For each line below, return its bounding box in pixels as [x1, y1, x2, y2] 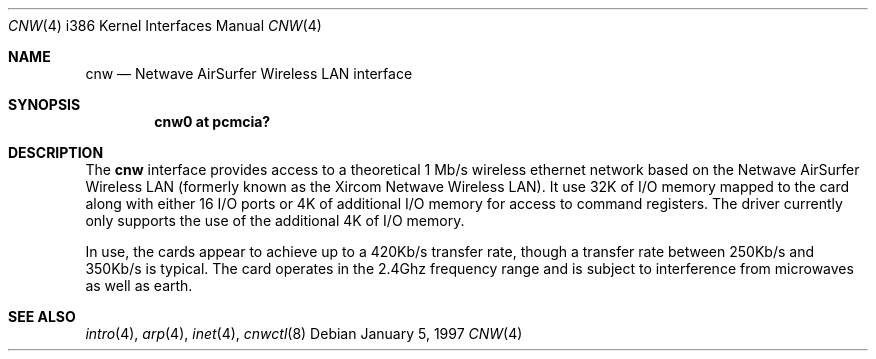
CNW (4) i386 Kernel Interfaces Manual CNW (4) [8, 17, 322, 34]
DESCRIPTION [8, 144, 104, 161]
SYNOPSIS [8, 96, 81, 113]
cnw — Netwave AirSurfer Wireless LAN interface [85, 65, 413, 82]
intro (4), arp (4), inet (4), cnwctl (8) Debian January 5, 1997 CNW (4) [85, 325, 523, 342]
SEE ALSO [8, 308, 76, 325]
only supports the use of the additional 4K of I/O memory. [85, 212, 465, 229]
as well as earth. [85, 277, 193, 294]
